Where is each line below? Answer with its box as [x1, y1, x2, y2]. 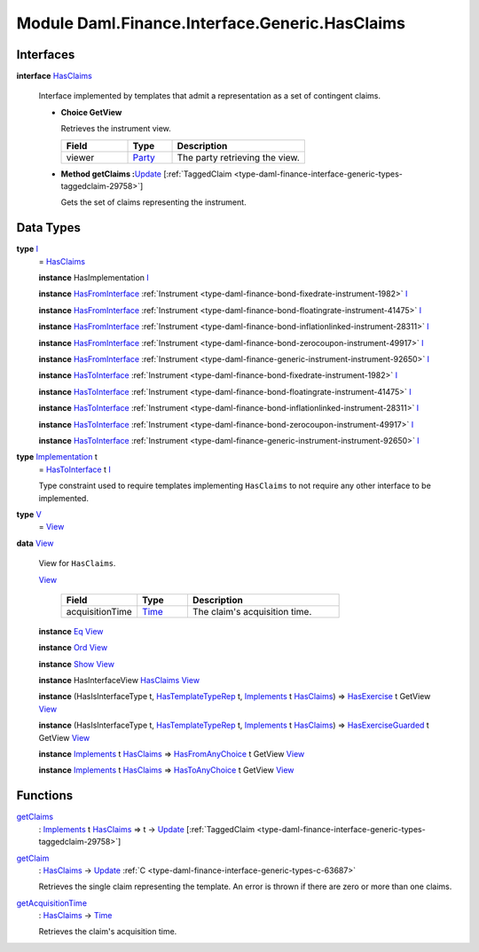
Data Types [16, 220, 82, 235]
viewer [66, 151, 95, 163]
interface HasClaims [16, 71, 92, 82]
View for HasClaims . [38, 558, 116, 569]
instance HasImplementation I [38, 272, 150, 283]
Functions [16, 788, 74, 803]
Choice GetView [60, 106, 122, 117]
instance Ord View [38, 642, 108, 653]
